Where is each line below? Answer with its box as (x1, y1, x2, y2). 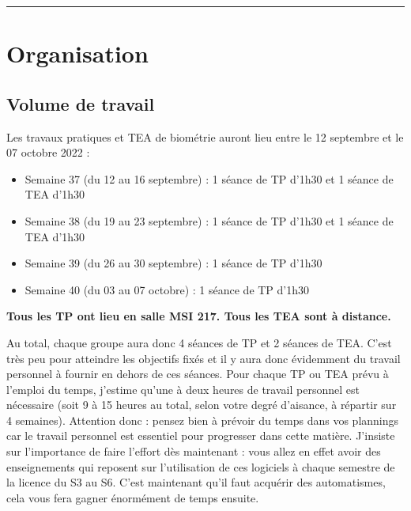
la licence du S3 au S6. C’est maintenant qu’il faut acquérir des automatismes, (6, 474, 386, 490)
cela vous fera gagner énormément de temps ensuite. (6, 489, 259, 505)
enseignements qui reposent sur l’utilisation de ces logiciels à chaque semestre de (6, 458, 395, 475)
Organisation (6, 37, 149, 70)
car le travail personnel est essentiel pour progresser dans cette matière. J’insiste (6, 427, 395, 444)
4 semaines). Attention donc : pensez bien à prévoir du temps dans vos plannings (6, 411, 399, 428)
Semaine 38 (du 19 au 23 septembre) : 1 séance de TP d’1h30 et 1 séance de (25, 212, 394, 229)
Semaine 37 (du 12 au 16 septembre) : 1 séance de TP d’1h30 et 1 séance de (25, 170, 394, 187)
